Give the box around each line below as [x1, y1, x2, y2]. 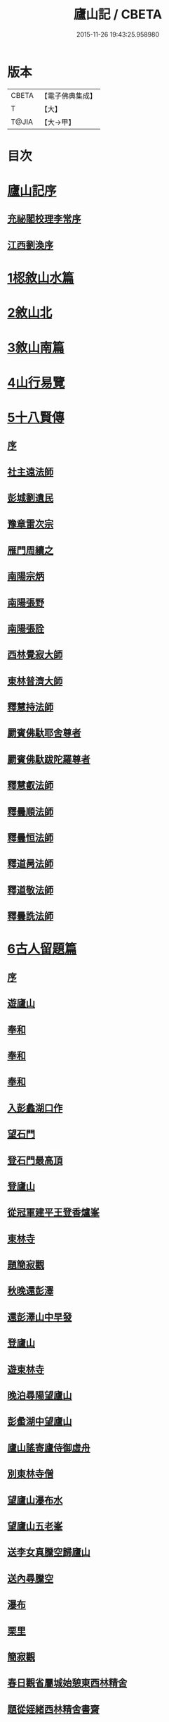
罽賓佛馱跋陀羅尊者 [7, 753, 90, 765]
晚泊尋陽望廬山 [7, 1390, 72, 1402]
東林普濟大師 [7, 675, 63, 687]
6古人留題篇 [7, 941, 77, 957]
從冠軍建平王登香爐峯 [7, 1206, 100, 1218]
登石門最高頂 [7, 1154, 63, 1166]
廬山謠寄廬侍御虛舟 [7, 1442, 90, 1454]
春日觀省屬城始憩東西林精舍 [7, 1677, 128, 1689]
